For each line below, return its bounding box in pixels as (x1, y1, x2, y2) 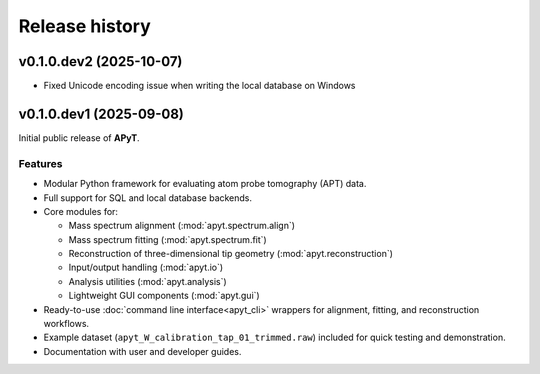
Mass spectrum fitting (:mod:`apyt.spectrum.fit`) (68, 233, 267, 245)
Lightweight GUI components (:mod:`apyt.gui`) (68, 290, 260, 302)
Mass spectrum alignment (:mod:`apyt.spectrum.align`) (68, 220, 295, 232)
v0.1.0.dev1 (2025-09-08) (18, 105, 185, 122)
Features (18, 156, 63, 170)
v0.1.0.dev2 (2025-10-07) (18, 53, 183, 70)
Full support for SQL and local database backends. (43, 191, 253, 204)
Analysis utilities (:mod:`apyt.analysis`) (68, 275, 227, 287)
